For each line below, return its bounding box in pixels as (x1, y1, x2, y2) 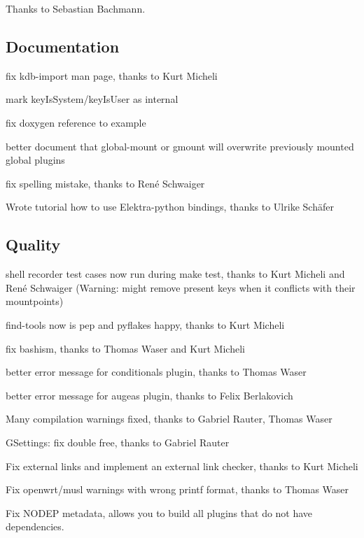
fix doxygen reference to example (6, 115, 146, 129)
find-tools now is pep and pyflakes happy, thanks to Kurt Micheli (6, 317, 285, 332)
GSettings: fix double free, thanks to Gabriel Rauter (6, 434, 230, 449)
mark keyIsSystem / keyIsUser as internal (6, 92, 178, 106)
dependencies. (6, 519, 64, 534)
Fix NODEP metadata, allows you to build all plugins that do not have (6, 505, 313, 520)
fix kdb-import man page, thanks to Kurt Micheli (6, 68, 218, 83)
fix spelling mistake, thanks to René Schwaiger (6, 176, 205, 190)
